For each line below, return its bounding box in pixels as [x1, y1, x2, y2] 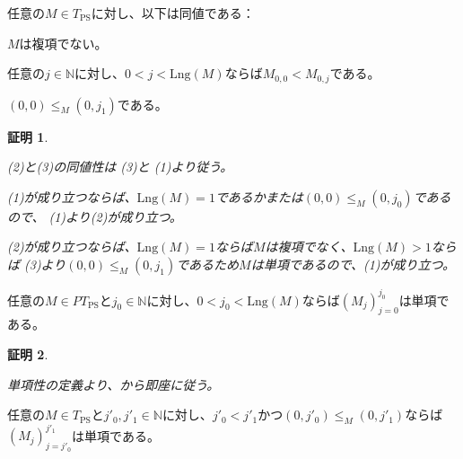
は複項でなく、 [265, 237, 354, 256]
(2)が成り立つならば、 [7, 237, 137, 256]
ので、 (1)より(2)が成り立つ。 [7, 207, 182, 225]
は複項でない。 [19, 33, 108, 52]
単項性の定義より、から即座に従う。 [7, 375, 220, 393]
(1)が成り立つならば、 [7, 187, 137, 206]
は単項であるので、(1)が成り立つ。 [250, 255, 455, 274]
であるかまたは [214, 187, 303, 206]
